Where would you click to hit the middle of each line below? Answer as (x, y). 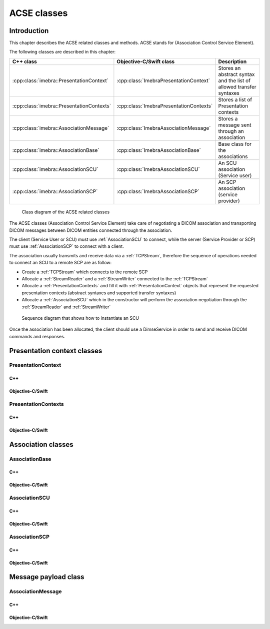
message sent (235, 125)
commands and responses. (37, 336)
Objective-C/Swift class (146, 61)
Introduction (29, 31)
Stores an (229, 68)
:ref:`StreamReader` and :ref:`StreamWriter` (66, 307)
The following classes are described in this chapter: (62, 52)
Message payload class (47, 577)
